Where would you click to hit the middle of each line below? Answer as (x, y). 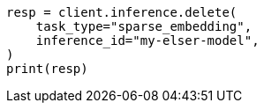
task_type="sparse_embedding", (144, 26)
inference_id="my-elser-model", (147, 40)
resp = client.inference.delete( (122, 12)
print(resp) (47, 69)
